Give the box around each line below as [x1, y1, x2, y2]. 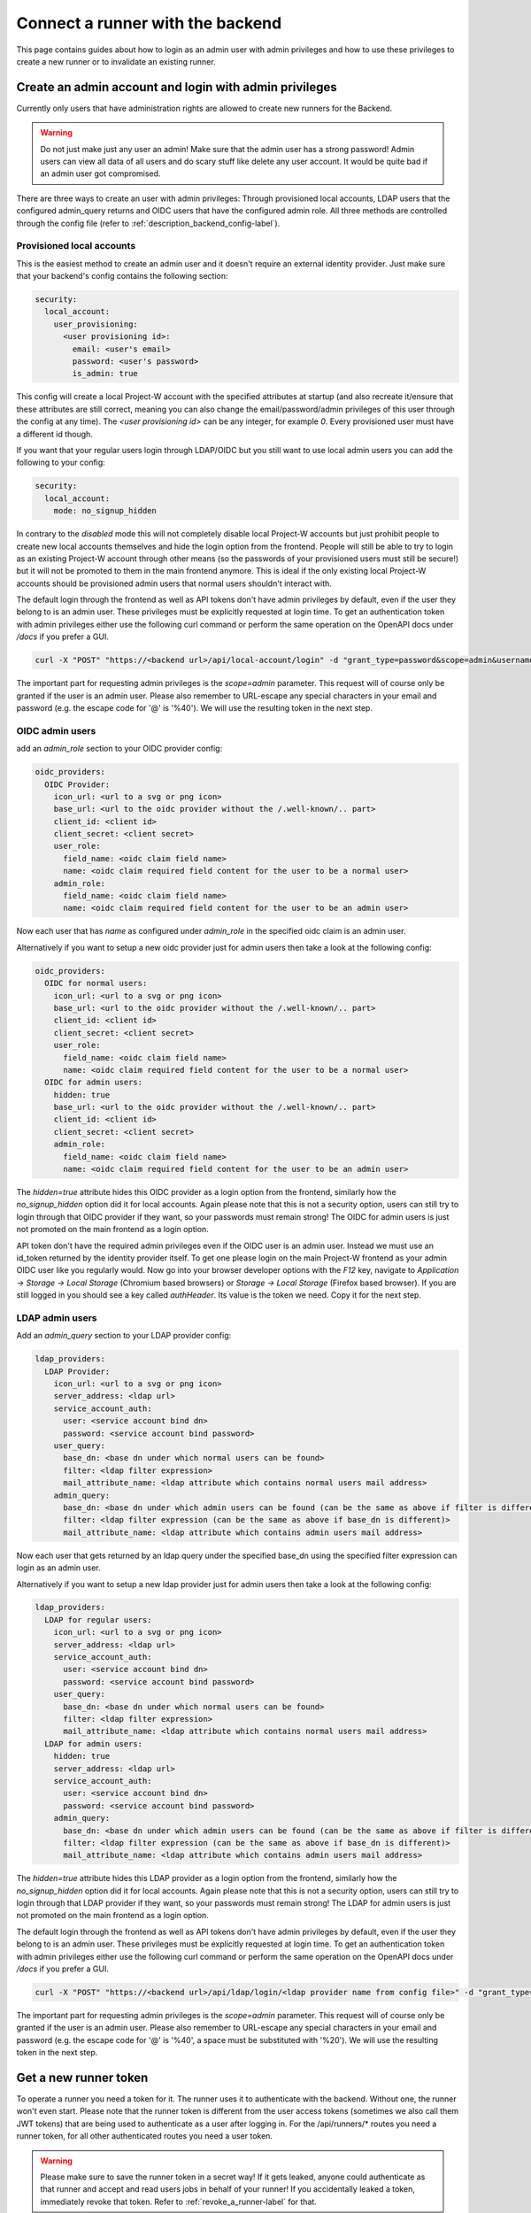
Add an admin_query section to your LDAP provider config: [16, 1330, 232, 1341]
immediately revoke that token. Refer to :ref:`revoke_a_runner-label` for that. [40, 2196, 318, 2207]
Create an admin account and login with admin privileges [16, 80, 337, 95]
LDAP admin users [16, 1311, 97, 1323]
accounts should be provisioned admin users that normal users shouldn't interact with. [16, 578, 332, 589]
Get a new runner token [16, 2070, 149, 2085]
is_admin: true [72, 368, 139, 379]
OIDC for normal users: [44, 978, 148, 989]
